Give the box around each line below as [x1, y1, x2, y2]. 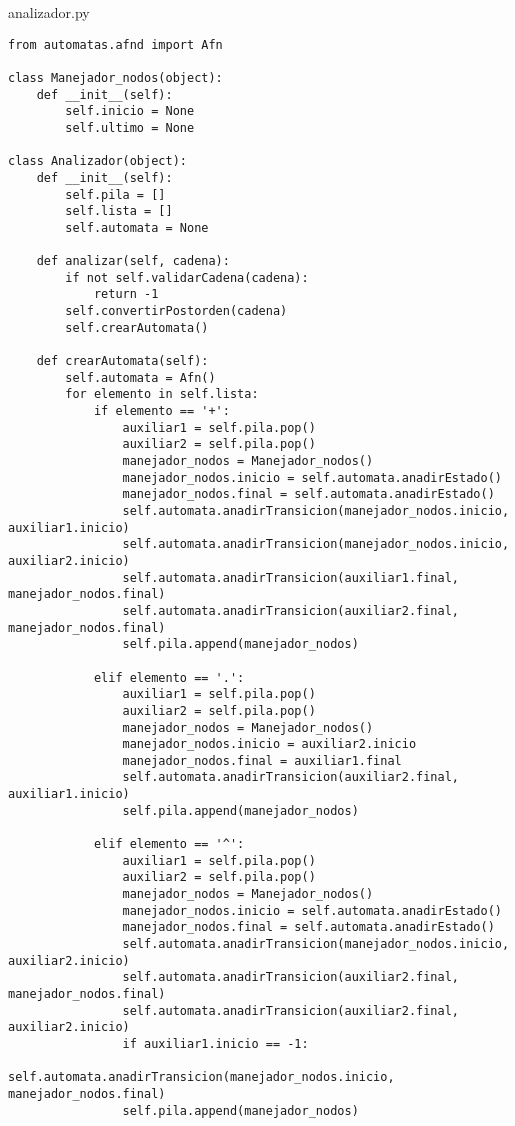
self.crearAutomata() [65, 320, 209, 335]
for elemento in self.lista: [65, 387, 259, 402]
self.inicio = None [65, 104, 195, 119]
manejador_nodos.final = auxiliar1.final [122, 753, 402, 768]
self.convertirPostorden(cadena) [65, 304, 288, 319]
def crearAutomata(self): [36, 354, 209, 369]
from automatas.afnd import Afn [8, 37, 223, 52]
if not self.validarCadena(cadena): [65, 270, 309, 285]
